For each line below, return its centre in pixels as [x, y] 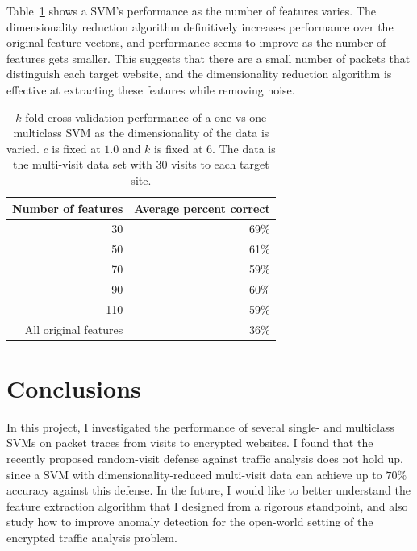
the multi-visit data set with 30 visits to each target [141, 164]
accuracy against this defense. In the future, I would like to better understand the [208, 490]
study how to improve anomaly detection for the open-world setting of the [190, 522]
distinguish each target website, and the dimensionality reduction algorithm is [199, 74]
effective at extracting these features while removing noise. [151, 89]
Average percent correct [202, 208]
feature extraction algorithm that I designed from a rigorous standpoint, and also [207, 505]
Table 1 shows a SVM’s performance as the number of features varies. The [191, 10]
